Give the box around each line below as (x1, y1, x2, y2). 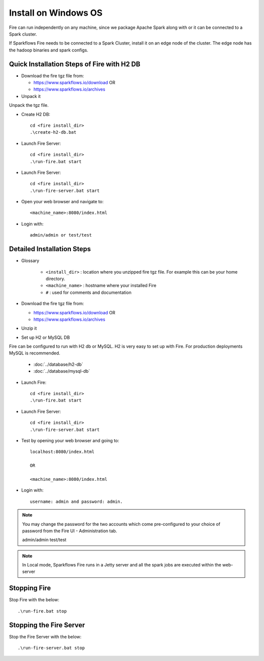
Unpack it (21, 93, 41, 99)
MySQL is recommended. (9, 350, 61, 356)
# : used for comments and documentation (45, 289, 132, 295)
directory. (45, 276, 66, 282)
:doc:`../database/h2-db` (33, 361, 83, 367)
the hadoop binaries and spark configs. (9, 47, 88, 53)
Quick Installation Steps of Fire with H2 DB (9, 60, 140, 68)
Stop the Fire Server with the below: (9, 634, 82, 639)
